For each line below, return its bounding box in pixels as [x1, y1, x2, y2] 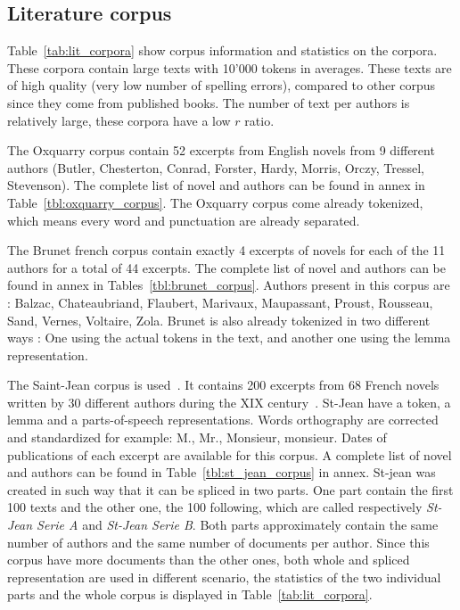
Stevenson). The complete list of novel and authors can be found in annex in [7, 176, 425, 194]
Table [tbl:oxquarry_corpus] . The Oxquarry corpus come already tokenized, [7, 193, 423, 211]
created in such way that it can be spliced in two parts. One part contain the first [7, 480, 454, 499]
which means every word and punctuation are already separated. [7, 210, 360, 229]
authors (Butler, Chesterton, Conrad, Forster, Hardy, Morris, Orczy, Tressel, [7, 158, 424, 177]
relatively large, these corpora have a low [7, 111, 231, 129]
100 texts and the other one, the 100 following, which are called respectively [7, 498, 423, 516]
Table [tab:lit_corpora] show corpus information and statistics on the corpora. [7, 41, 438, 60]
